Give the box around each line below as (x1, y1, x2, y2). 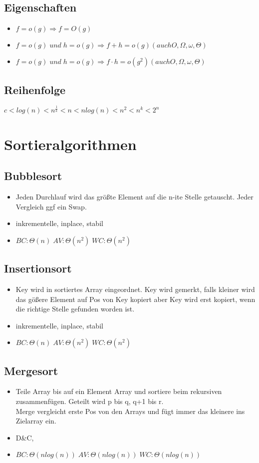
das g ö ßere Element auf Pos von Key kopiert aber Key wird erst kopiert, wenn (15, 293, 256, 304)
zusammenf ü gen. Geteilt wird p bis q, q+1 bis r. (15, 396, 164, 406)
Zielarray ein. (15, 415, 56, 426)
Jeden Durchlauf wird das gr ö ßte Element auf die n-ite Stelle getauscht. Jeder (15, 191, 254, 201)
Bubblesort (4, 168, 62, 183)
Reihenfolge (4, 81, 66, 97)
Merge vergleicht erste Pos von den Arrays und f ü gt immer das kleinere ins (15, 405, 245, 416)
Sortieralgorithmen (4, 133, 137, 154)
